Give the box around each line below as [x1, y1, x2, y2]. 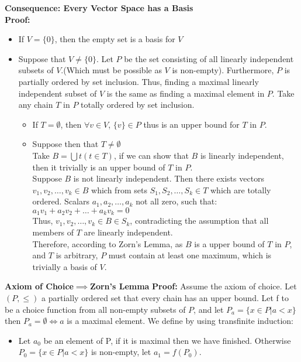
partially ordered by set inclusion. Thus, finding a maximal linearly [18, 75, 259, 87]
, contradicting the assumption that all [130, 214, 269, 227]
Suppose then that [32, 138, 99, 150]
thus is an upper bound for [143, 118, 240, 130]
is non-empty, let [91, 346, 151, 358]
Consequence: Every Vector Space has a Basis [5, 2, 193, 13]
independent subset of [18, 87, 97, 99]
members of [32, 226, 74, 238]
